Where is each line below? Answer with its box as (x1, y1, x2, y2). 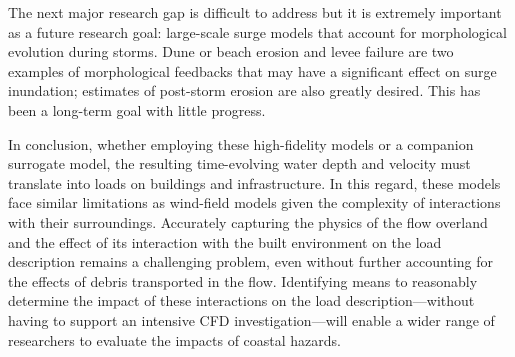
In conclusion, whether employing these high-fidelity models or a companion (8, 133, 474, 154)
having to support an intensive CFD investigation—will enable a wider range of (8, 309, 495, 330)
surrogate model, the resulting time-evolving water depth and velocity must (8, 153, 471, 174)
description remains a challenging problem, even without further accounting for (8, 251, 493, 272)
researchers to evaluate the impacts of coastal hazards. (8, 329, 341, 350)
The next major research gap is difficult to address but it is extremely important (8, 2, 502, 22)
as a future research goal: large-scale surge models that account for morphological (8, 21, 507, 42)
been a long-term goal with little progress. (8, 99, 266, 120)
